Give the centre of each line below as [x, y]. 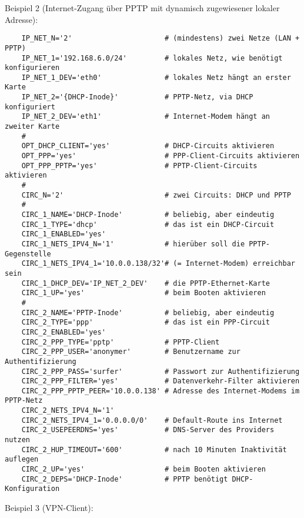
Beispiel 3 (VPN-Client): [49, 508]
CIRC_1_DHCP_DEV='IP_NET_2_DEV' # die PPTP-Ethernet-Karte [146, 283]
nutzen [17, 440]
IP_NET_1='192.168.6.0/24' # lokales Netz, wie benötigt [152, 58]
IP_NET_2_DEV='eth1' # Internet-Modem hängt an [146, 117]
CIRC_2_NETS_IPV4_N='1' [68, 411]
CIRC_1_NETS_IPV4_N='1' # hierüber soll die [133, 244]
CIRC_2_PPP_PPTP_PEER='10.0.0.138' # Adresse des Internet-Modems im [161, 391]
